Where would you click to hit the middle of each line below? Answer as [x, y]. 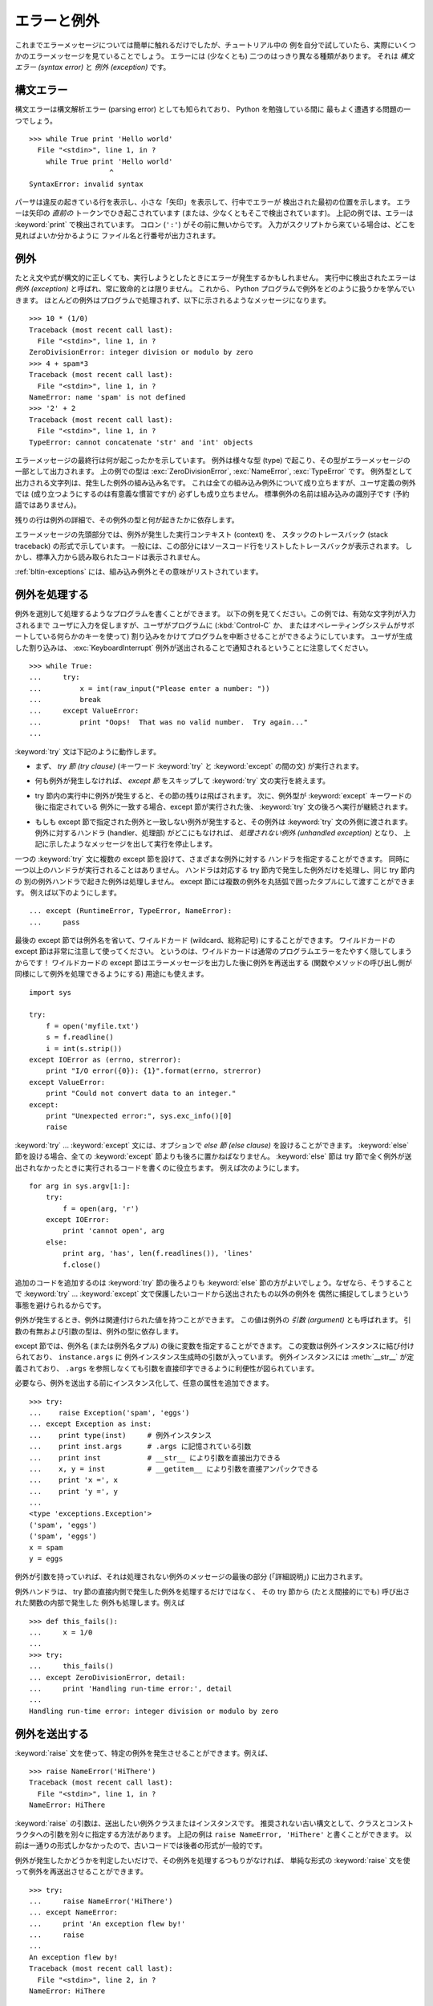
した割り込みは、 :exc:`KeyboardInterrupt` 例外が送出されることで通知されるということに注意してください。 [194, 648]
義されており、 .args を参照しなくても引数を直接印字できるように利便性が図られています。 [167, 1368]
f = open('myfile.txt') [92, 1026]
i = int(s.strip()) [84, 1048]
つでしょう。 [36, 120]
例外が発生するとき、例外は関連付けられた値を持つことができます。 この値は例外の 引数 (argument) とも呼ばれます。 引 [213, 1320]
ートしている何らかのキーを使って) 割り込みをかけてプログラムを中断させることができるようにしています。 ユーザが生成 [214, 636]
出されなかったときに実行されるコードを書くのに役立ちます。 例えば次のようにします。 [159, 1167]
